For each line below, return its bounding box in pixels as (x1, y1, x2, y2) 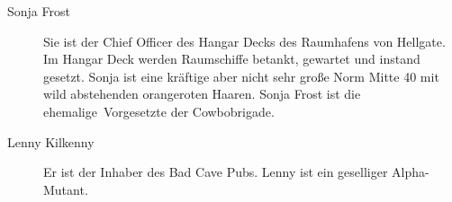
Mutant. (43, 180, 88, 198)
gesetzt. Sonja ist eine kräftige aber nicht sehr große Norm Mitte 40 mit (43, 66, 439, 85)
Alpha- (392, 162, 429, 181)
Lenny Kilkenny (7, 132, 95, 151)
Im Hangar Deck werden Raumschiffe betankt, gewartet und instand (43, 49, 420, 68)
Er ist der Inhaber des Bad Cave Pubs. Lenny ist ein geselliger (43, 162, 388, 181)
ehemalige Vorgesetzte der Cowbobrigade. (43, 101, 275, 120)
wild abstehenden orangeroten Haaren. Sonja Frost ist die (43, 84, 361, 103)
